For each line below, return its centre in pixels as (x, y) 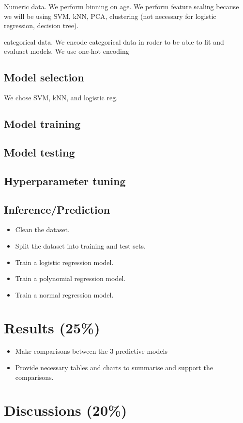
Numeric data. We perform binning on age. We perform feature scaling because (121, 6)
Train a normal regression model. (64, 294)
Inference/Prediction (57, 209)
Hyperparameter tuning (65, 180)
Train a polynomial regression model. (70, 278)
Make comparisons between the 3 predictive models (91, 351)
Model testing (39, 152)
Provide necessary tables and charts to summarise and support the (114, 367)
